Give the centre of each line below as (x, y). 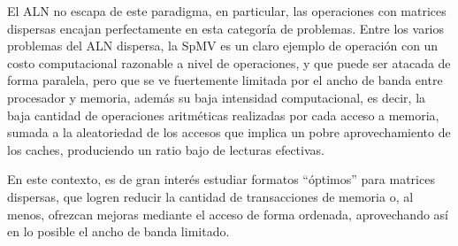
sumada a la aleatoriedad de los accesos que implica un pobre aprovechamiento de (229, 132)
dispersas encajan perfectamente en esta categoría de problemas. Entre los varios (226, 28)
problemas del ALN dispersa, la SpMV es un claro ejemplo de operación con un (223, 46)
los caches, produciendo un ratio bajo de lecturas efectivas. (166, 149)
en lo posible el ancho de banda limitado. (118, 231)
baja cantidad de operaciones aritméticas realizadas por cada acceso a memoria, (223, 115)
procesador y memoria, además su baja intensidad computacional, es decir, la (217, 97)
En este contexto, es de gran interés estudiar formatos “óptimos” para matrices (221, 179)
